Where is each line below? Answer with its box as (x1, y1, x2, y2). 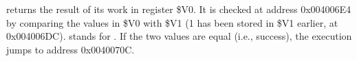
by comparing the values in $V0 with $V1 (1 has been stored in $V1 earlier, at (6, 15, 338, 29)
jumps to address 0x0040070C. (6, 42, 135, 56)
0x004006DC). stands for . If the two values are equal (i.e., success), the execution (6, 29, 352, 43)
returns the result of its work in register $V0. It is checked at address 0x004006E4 (6, 2, 351, 16)
